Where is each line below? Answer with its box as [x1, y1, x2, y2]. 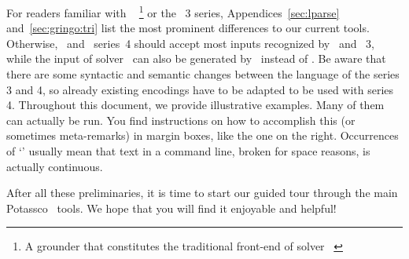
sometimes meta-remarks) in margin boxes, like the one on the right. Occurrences [6, 127, 399, 144]
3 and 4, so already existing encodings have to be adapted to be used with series [6, 81, 394, 97]
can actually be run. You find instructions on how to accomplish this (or [6, 111, 356, 128]
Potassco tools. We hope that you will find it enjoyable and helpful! [6, 199, 337, 216]
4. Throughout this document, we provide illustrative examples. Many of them [6, 97, 385, 113]
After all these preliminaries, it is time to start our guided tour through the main [6, 184, 398, 201]
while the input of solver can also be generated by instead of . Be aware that [6, 50, 386, 67]
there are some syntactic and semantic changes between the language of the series [6, 66, 400, 82]
